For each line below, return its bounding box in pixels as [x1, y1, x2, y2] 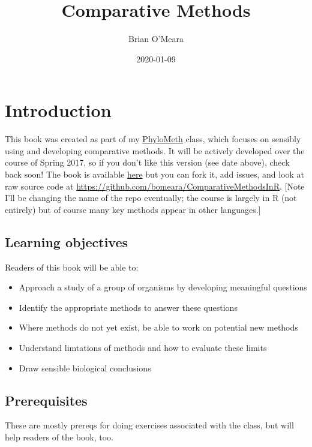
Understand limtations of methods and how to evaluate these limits [19, 341, 267, 353]
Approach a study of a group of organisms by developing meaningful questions [19, 281, 307, 293]
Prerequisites [5, 391, 88, 409]
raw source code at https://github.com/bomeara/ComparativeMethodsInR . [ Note [5, 179, 305, 192]
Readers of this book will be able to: [5, 260, 139, 273]
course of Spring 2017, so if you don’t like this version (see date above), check [5, 156, 290, 169]
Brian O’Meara [128, 32, 184, 45]
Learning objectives [5, 232, 128, 251]
